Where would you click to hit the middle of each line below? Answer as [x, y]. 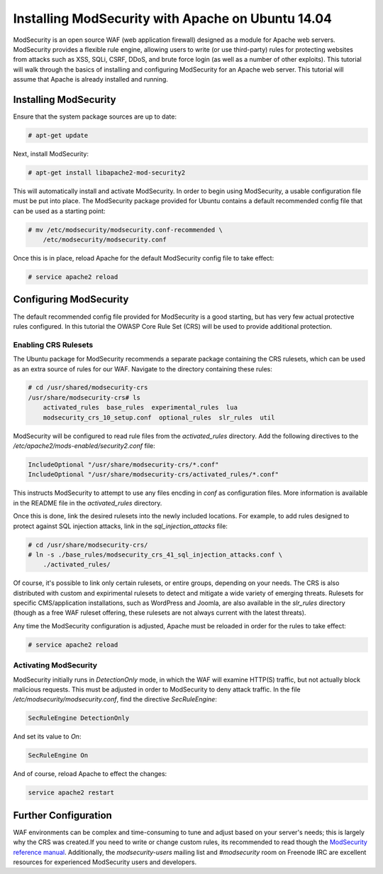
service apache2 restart [71, 793]
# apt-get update [58, 135]
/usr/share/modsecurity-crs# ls [84, 397]
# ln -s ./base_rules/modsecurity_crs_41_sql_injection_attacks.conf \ [155, 555]
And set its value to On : [47, 737]
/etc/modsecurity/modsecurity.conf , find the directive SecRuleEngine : [115, 699]
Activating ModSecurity [55, 665]
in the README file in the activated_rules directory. [88, 503]
